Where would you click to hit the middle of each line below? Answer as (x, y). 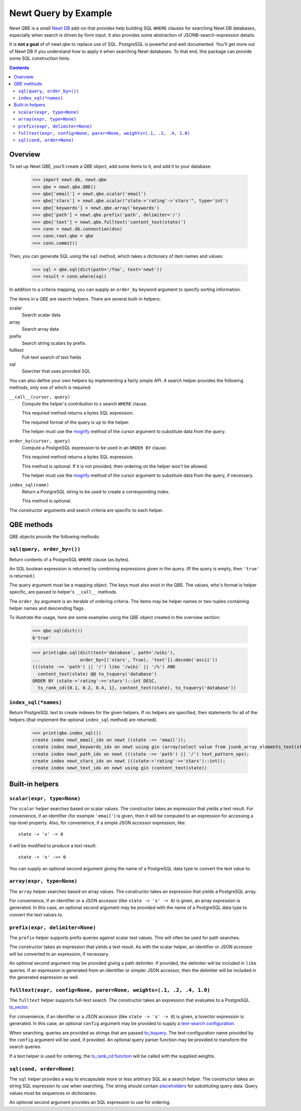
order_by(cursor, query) (40, 441)
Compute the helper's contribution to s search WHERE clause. (85, 404)
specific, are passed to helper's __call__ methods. (63, 592)
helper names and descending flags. (47, 609)
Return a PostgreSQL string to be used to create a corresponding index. (96, 491)
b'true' (42, 638)
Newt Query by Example (61, 13)
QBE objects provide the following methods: (55, 536)
